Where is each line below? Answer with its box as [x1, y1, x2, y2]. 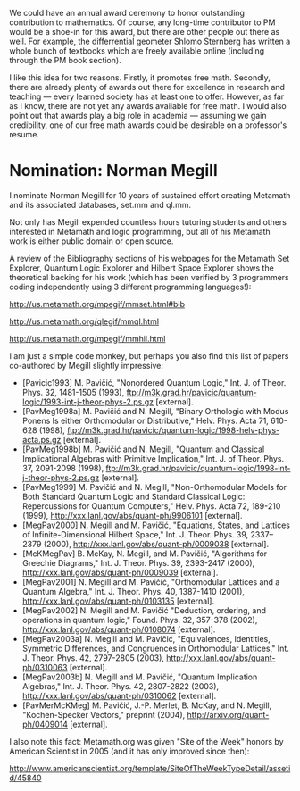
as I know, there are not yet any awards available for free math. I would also [9, 101, 287, 111]
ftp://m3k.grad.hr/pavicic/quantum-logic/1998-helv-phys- [66, 424, 280, 436]
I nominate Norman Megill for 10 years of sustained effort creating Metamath [9, 189, 291, 200]
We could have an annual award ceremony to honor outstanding [9, 8, 246, 18]
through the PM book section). [9, 55, 122, 65]
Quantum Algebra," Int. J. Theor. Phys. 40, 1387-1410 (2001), [21, 586, 246, 596]
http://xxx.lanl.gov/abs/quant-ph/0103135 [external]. [21, 595, 215, 606]
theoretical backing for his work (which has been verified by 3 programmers [9, 271, 290, 282]
